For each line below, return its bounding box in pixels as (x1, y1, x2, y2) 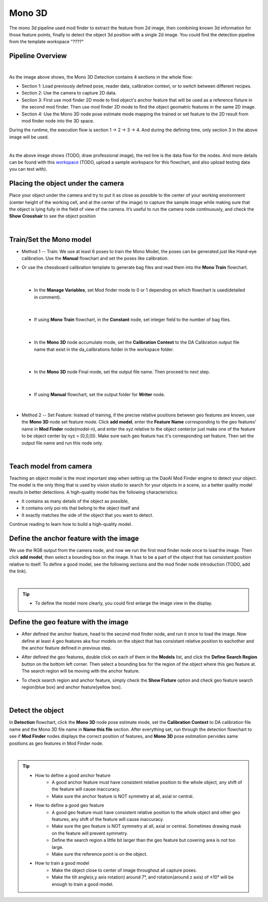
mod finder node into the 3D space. (21, 117, 94, 124)
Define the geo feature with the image (9, 618, 129, 626)
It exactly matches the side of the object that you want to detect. (21, 512, 154, 518)
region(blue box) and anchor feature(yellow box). (21, 684, 122, 690)
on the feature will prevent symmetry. (52, 830, 129, 836)
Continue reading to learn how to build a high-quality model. (9, 521, 133, 527)
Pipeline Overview (9, 52, 67, 60)
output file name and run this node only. (21, 440, 103, 446)
